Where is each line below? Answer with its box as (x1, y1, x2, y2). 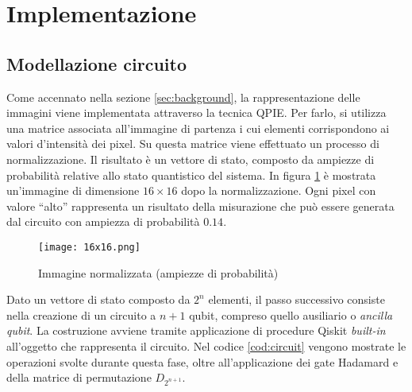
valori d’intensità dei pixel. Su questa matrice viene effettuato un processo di (6, 135, 379, 152)
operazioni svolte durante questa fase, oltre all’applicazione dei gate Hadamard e (6, 353, 399, 370)
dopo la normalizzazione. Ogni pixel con (181, 182, 376, 199)
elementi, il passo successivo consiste (208, 291, 385, 308)
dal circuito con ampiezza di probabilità (6, 213, 200, 230)
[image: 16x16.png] (38, 241, 141, 253)
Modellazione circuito (6, 51, 187, 76)
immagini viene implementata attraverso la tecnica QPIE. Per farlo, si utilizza (6, 104, 387, 121)
